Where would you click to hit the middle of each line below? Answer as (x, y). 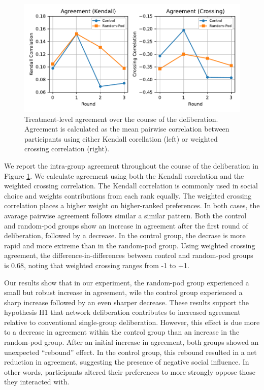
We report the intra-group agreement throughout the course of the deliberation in (131, 165)
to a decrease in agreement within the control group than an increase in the (122, 332)
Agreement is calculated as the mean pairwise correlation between (127, 129)
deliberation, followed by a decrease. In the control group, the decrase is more (125, 235)
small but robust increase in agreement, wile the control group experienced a (123, 292)
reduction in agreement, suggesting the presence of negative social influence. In (127, 362)
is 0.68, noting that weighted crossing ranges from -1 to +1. (97, 265)
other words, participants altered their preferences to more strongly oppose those (130, 371)
